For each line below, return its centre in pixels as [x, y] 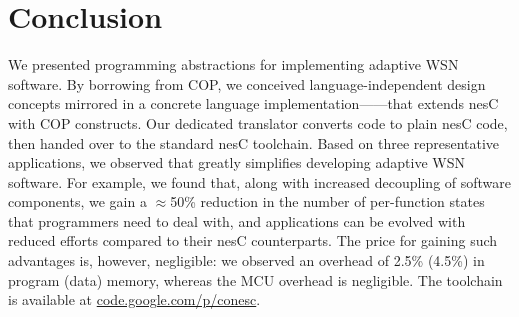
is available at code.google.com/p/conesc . [134, 299]
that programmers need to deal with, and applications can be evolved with [237, 220]
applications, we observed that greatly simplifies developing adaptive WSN [236, 162]
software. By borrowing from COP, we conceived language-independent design [247, 83]
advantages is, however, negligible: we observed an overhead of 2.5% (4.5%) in [246, 260]
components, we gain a [77, 201]
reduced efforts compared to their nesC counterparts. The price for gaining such [253, 240]
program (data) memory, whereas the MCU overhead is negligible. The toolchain [255, 279]
